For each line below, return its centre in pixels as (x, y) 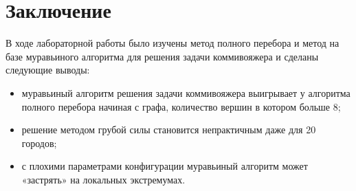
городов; (39, 143)
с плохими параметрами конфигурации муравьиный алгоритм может (165, 166)
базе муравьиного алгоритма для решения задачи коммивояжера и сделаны (162, 56)
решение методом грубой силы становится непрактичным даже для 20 (169, 130)
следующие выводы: (48, 70)
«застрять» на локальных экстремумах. (103, 179)
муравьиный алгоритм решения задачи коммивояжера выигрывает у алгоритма (186, 92)
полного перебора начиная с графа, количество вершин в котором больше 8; (181, 106)
